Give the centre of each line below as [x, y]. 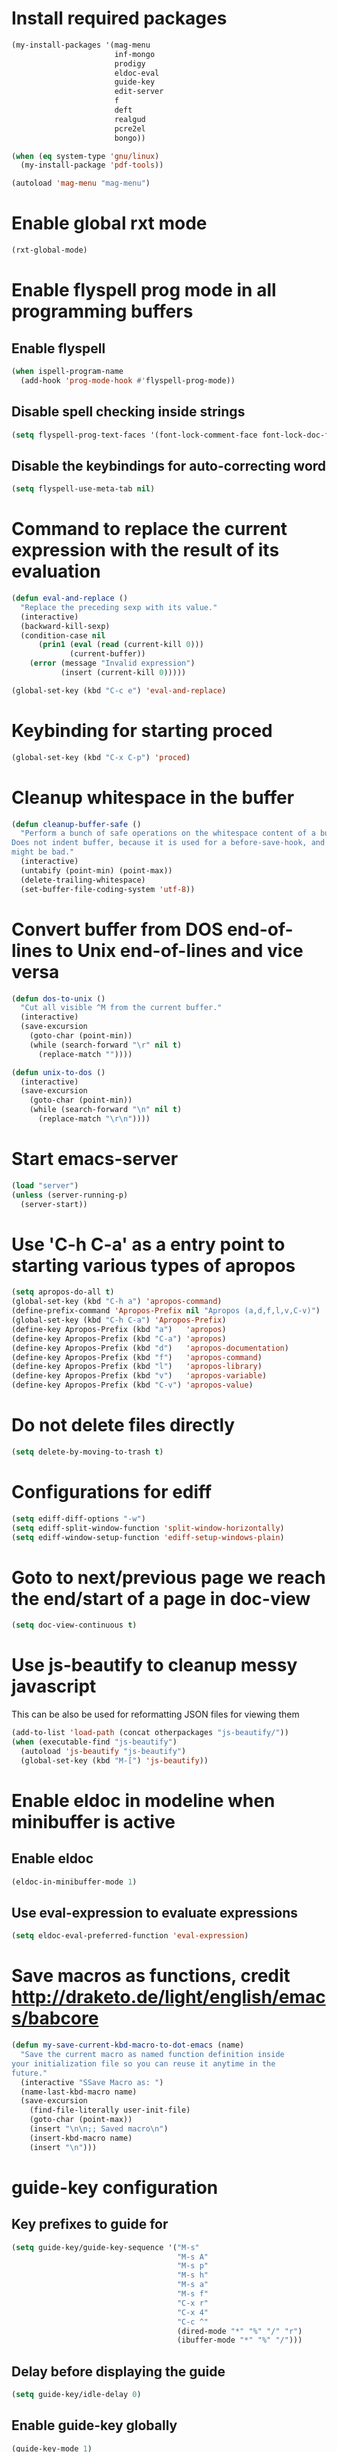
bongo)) [130, 138]
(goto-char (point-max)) [81, 2120]
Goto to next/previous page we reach [168, 1577]
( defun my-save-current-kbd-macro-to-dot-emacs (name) [128, 2045]
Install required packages [119, 18]
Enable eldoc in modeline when [143, 1800]
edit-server [139, 92]
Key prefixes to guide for [90, 2224]
